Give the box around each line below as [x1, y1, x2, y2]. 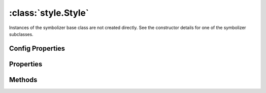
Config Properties [9, 44, 65, 53]
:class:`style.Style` [9, 7, 89, 18]
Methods [9, 75, 37, 84]
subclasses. [9, 31, 33, 37]
